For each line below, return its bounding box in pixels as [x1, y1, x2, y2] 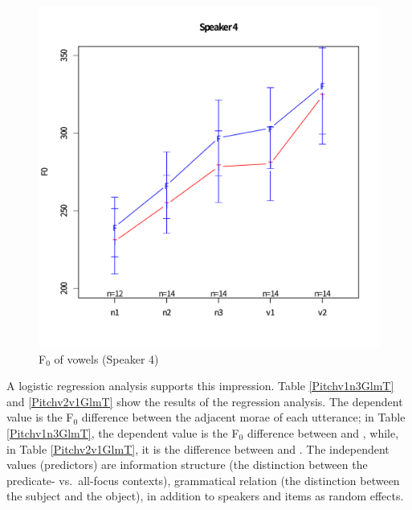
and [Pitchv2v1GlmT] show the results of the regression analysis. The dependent [6, 393, 403, 409]
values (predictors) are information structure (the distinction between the [6, 456, 368, 473]
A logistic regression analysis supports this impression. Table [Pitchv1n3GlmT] [6, 377, 394, 394]
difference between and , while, [247, 424, 399, 441]
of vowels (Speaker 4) [54, 350, 159, 367]
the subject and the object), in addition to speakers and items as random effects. [6, 487, 404, 504]
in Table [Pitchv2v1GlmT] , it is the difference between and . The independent [6, 440, 390, 457]
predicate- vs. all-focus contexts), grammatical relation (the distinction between [6, 471, 400, 488]
